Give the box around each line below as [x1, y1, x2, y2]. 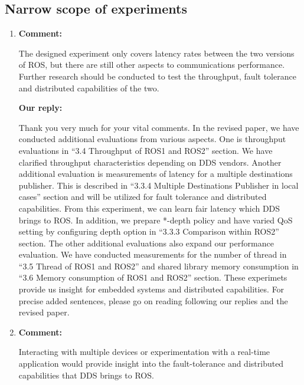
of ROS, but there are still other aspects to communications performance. [18, 58, 285, 71]
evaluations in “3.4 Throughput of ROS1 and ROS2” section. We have [18, 144, 273, 156]
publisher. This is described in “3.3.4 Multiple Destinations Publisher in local [18, 179, 299, 191]
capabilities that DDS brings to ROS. [18, 368, 154, 381]
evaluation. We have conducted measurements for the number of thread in [18, 248, 287, 261]
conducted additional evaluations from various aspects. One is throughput [18, 133, 286, 145]
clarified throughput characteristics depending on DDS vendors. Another [18, 156, 282, 168]
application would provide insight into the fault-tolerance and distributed [18, 357, 284, 370]
